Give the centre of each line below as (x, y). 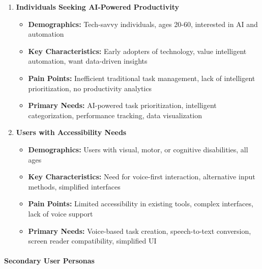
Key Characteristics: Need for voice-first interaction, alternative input (142, 177)
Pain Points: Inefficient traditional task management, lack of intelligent (142, 78)
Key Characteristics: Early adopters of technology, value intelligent (137, 51)
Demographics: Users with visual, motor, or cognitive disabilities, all (138, 149)
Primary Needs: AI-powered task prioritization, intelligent (122, 105)
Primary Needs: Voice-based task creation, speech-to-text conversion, (140, 231)
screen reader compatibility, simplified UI (92, 241)
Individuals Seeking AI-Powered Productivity (98, 7)
